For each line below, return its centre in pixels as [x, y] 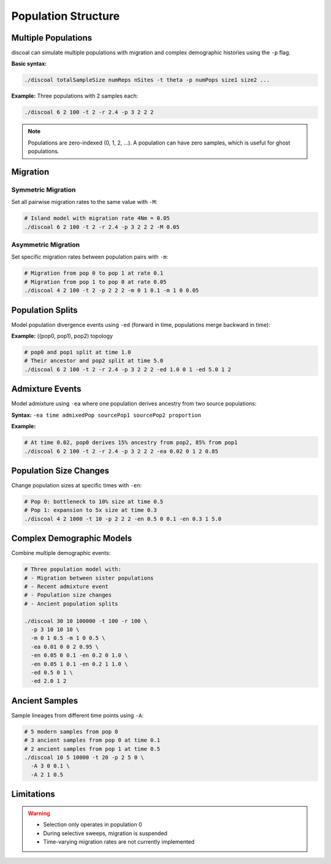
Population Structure [66, 16]
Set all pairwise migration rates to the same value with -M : [84, 202]
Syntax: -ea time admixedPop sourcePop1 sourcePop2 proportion [106, 415]
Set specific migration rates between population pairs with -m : [90, 257]
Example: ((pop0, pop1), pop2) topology [62, 336]
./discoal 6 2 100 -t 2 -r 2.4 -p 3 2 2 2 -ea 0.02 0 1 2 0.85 [121, 451]
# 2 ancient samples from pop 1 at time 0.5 [92, 749]
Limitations [33, 794]
